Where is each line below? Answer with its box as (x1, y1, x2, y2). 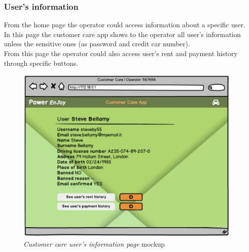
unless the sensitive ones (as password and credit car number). (4, 39, 190, 49)
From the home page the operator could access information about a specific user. (4, 19, 246, 30)
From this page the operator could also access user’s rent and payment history (4, 48, 238, 58)
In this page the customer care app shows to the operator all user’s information (4, 29, 241, 39)
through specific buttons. (4, 58, 78, 68)
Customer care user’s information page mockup (23, 239, 165, 249)
